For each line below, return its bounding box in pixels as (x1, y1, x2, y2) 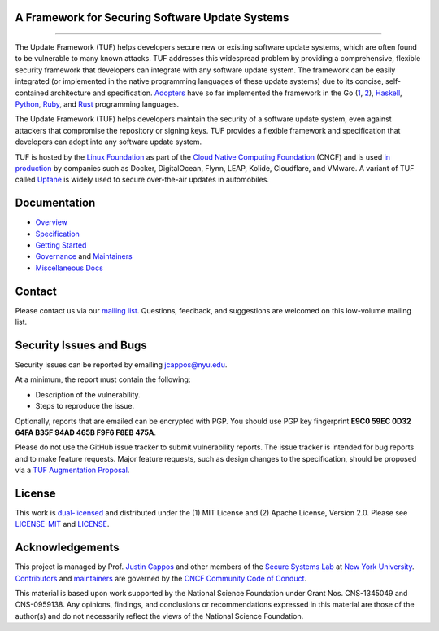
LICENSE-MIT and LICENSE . (15, 519, 110, 529)
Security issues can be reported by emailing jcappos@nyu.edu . (15, 359, 228, 370)
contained (15, 88, 49, 98)
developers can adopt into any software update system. (15, 137, 202, 147)
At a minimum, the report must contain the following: (15, 375, 191, 384)
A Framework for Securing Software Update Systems (15, 11, 289, 24)
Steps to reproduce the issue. (35, 401, 135, 411)
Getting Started (35, 240, 87, 250)
